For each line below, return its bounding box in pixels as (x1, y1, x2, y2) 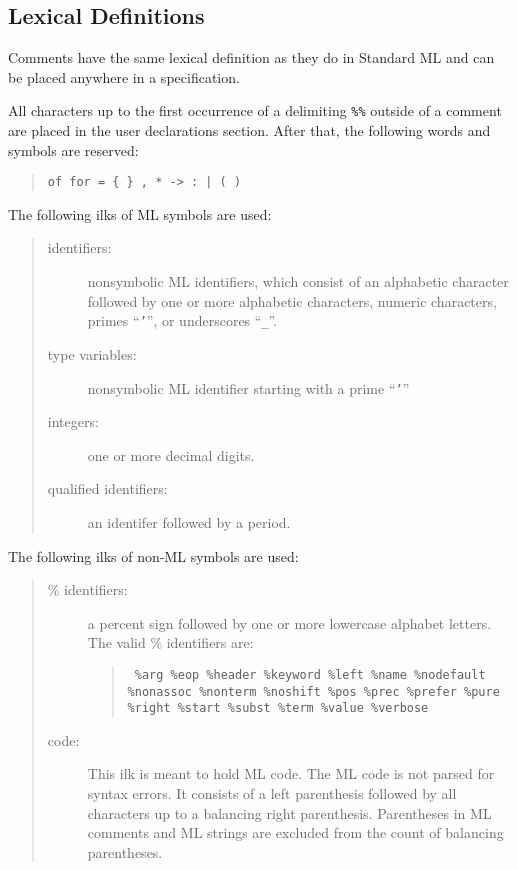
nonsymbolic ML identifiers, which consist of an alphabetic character (87, 271, 509, 292)
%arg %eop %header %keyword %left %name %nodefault (134, 667, 486, 682)
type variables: (47, 343, 137, 364)
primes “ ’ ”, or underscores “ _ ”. (87, 310, 278, 331)
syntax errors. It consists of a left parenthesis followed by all (87, 783, 457, 804)
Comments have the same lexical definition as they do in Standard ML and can (8, 47, 495, 68)
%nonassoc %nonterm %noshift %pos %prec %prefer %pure (127, 684, 500, 699)
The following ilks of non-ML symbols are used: (8, 545, 299, 566)
